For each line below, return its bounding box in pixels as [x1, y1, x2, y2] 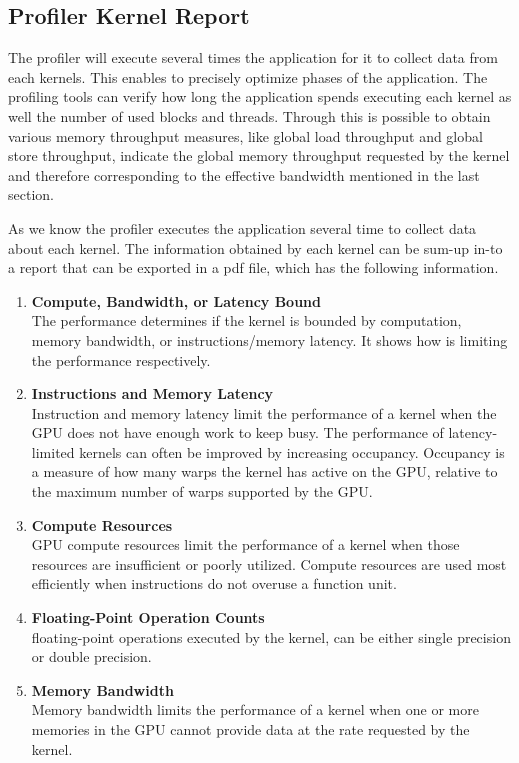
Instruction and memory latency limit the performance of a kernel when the [31, 402, 497, 423]
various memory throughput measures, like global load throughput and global [8, 125, 483, 146]
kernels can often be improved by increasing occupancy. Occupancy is [79, 441, 505, 462]
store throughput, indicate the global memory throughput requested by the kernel [8, 145, 510, 166]
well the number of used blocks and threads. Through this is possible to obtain [8, 105, 491, 126]
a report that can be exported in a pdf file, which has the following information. [8, 257, 499, 278]
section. [8, 184, 54, 205]
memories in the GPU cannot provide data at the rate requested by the [31, 719, 470, 740]
